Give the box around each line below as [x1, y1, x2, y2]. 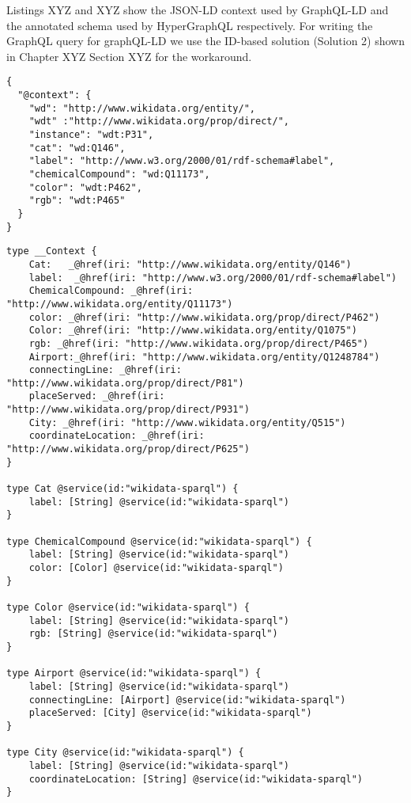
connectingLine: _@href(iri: [28, 364, 182, 376]
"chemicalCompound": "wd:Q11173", [28, 168, 210, 180]
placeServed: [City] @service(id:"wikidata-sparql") [28, 707, 312, 719]
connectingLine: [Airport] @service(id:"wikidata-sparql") [28, 694, 346, 706]
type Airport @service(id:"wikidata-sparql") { [6, 668, 262, 679]
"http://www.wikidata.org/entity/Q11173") [6, 298, 233, 310]
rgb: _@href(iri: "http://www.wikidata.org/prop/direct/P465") [28, 337, 369, 349]
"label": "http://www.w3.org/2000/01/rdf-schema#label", [28, 155, 335, 167]
